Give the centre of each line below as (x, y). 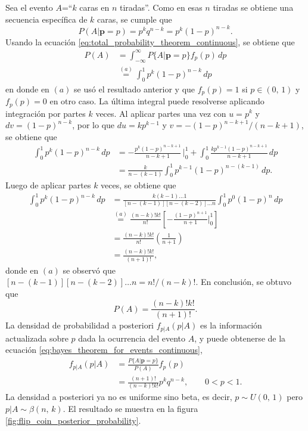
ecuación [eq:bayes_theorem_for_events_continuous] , (104, 350)
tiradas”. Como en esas (161, 7)
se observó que (89, 270)
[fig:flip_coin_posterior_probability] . (73, 420)
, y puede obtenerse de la (240, 338)
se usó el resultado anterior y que (135, 89)
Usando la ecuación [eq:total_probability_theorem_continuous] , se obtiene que (150, 41)
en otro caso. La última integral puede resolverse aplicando (157, 101)
